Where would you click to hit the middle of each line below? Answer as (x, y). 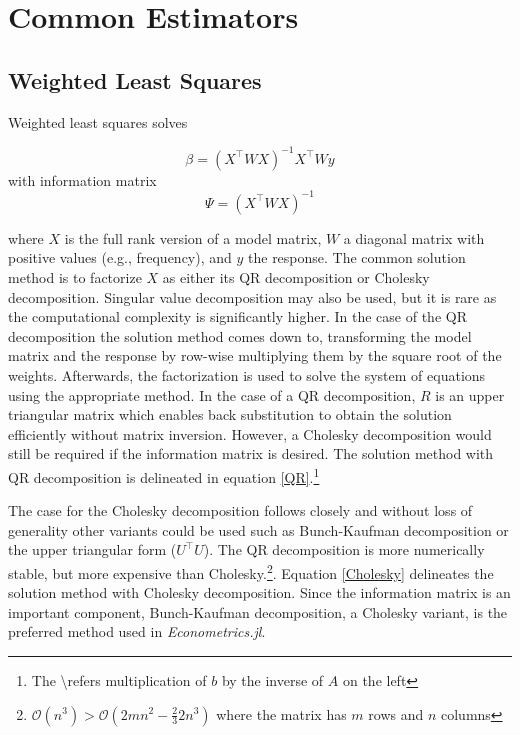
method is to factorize (75, 276)
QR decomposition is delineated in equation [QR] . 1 (164, 475)
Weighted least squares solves (98, 121)
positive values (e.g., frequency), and (120, 257)
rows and (396, 713)
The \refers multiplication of (119, 679)
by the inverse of (272, 679)
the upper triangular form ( (92, 549)
